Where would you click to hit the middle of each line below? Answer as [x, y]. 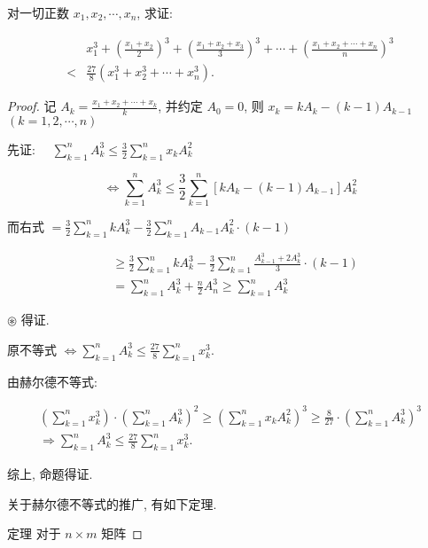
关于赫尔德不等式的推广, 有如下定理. [112, 503]
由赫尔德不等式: [52, 381]
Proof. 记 [32, 106]
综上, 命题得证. [50, 473]
